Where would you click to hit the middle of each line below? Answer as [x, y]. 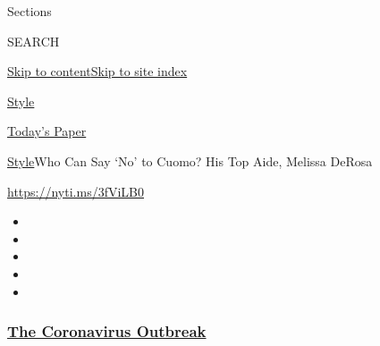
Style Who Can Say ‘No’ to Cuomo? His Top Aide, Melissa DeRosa [190, 160]
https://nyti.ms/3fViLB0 [76, 191]
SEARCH [34, 41]
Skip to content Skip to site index [97, 71]
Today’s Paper [47, 131]
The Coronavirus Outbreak [107, 331]
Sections [30, 11]
